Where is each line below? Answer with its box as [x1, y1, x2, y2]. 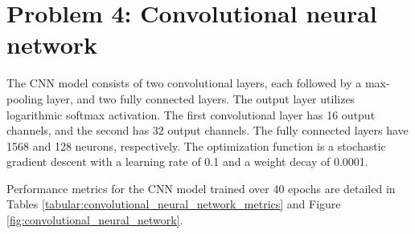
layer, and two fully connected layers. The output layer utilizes [46, 90, 355, 107]
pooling [6, 90, 43, 107]
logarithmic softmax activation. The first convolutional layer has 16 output [6, 106, 376, 123]
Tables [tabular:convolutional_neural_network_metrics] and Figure [6, 196, 341, 212]
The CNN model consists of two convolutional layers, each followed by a [6, 75, 362, 91]
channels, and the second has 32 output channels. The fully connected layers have [6, 122, 409, 139]
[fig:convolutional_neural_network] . [6, 212, 183, 228]
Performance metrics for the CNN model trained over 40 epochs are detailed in [6, 180, 396, 196]
